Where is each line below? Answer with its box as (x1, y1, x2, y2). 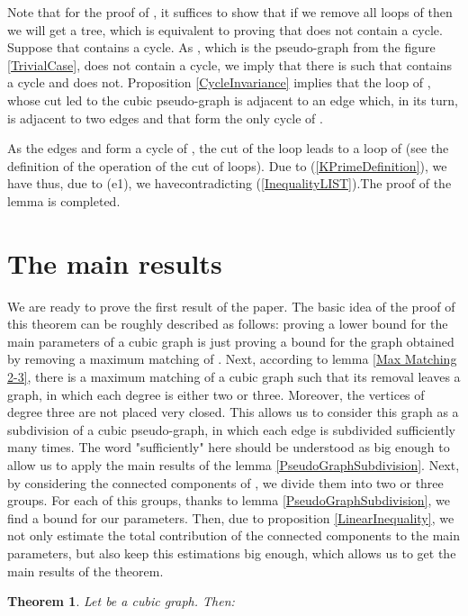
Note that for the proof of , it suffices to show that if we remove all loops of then (7, 3, 453, 21)
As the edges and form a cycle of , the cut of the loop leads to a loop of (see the (7, 139, 449, 158)
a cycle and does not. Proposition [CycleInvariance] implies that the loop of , (7, 73, 431, 92)
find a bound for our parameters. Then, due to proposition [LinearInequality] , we (7, 508, 454, 527)
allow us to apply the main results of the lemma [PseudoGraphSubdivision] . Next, (7, 456, 460, 474)
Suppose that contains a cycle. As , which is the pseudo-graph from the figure (7, 38, 436, 57)
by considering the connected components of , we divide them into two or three (7, 473, 444, 492)
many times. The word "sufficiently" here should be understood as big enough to (7, 438, 450, 457)
